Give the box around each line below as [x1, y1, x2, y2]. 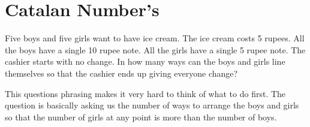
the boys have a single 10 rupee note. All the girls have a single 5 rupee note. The [5, 43, 306, 56]
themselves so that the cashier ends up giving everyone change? [5, 66, 238, 79]
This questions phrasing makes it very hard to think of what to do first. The [5, 87, 286, 99]
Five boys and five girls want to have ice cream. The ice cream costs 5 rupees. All [5, 32, 305, 44]
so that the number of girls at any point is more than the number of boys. [5, 110, 277, 123]
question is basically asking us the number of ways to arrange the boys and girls [5, 99, 299, 111]
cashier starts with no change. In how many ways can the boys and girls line [5, 55, 285, 68]
